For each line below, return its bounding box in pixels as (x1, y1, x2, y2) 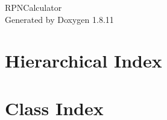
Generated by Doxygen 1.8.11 (5, 13, 114, 25)
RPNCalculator (5, 1, 62, 13)
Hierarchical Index (5, 48, 162, 73)
